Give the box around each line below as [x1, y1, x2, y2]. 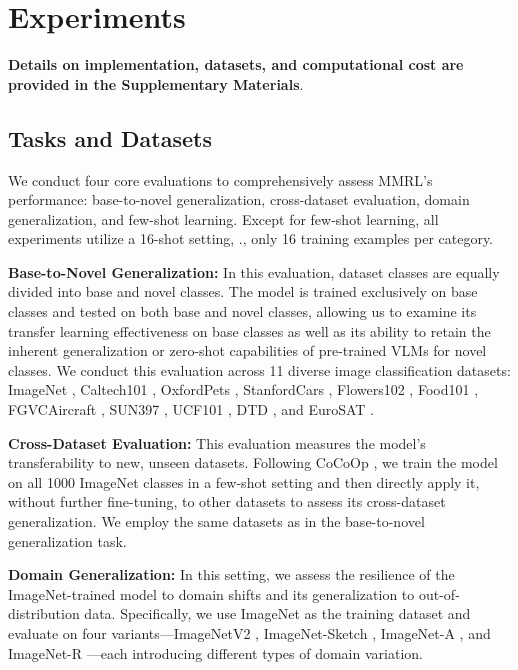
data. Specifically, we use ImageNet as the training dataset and [84, 603, 471, 624]
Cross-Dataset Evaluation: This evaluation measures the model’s [8, 432, 426, 453]
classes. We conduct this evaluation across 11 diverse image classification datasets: [8, 359, 511, 380]
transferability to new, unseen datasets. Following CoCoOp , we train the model [8, 452, 498, 473]
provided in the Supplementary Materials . [8, 73, 304, 94]
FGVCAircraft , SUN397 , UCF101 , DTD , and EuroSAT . [8, 399, 375, 420]
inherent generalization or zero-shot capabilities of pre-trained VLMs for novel [8, 340, 487, 361]
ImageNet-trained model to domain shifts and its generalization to [8, 583, 415, 604]
